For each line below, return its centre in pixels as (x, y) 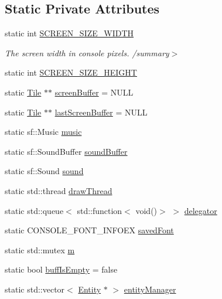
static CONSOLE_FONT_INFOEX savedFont (89, 230)
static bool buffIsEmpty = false (61, 269)
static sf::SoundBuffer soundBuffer (66, 151)
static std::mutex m (40, 249)
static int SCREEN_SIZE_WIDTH (69, 33)
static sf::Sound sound (44, 171)
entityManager (150, 289)
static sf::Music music (43, 132)
